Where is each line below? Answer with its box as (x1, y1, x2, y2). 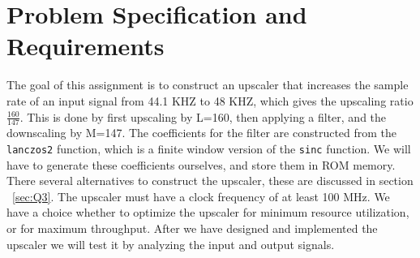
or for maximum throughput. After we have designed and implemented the (6, 219, 378, 236)
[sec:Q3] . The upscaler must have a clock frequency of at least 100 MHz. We (12, 187, 390, 204)
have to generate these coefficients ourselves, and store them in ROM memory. (6, 156, 396, 173)
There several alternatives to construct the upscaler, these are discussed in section (6, 172, 414, 189)
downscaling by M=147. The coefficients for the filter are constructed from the (6, 124, 397, 141)
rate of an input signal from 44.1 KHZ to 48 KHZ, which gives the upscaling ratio (6, 92, 414, 109)
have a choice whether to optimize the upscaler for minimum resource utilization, (6, 204, 409, 221)
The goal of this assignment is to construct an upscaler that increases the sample (6, 76, 409, 93)
